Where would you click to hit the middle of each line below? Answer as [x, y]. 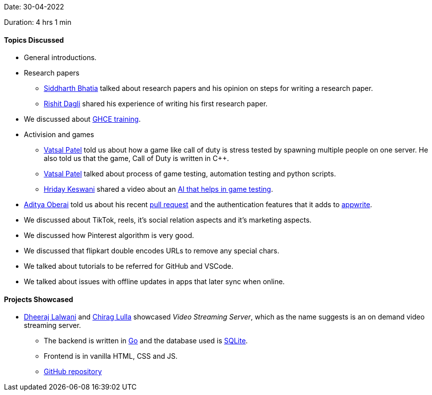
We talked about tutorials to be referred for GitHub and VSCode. [129, 266]
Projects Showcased [39, 299]
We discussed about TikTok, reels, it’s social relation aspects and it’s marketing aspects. [168, 220]
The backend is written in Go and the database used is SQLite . [146, 341]
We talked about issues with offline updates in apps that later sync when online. [154, 282]
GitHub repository [73, 372]
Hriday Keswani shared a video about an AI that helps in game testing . [159, 189]
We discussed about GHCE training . [82, 119]
